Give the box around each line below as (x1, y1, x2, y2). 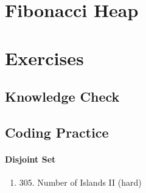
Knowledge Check (5, 87, 120, 106)
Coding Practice (5, 122, 109, 141)
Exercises (5, 45, 84, 70)
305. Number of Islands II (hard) (19, 176, 142, 189)
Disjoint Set (5, 152, 56, 165)
